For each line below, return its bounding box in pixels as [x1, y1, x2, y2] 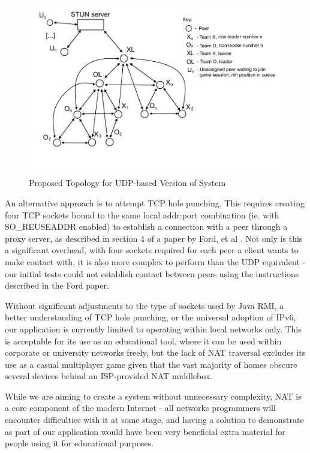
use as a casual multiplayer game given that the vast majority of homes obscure [5, 358, 297, 370]
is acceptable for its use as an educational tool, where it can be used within [5, 334, 282, 347]
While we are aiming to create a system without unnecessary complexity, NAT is [5, 389, 302, 402]
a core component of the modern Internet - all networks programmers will [5, 401, 276, 414]
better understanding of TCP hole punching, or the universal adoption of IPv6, [5, 311, 296, 323]
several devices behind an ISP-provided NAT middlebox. [5, 370, 213, 382]
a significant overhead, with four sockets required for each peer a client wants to [5, 244, 299, 256]
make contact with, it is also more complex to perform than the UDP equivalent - [5, 255, 306, 268]
